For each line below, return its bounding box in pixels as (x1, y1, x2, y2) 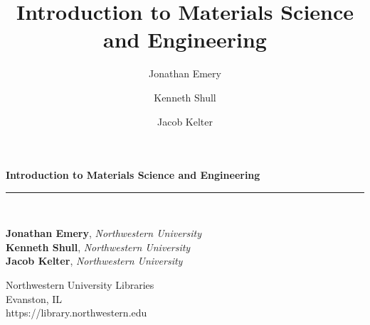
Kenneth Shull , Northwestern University (6, 239, 191, 254)
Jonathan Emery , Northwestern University (6, 226, 201, 241)
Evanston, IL (6, 291, 63, 306)
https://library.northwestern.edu (6, 305, 147, 320)
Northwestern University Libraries (6, 277, 154, 292)
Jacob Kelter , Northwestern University (6, 253, 183, 268)
